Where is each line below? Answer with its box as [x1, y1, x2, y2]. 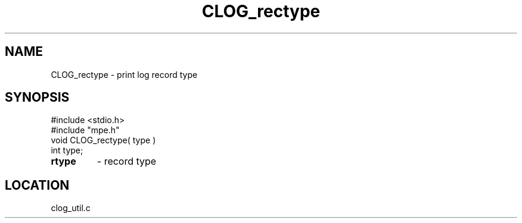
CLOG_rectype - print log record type [51, 69, 198, 80]
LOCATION [5, 177, 70, 193]
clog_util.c [51, 203, 91, 213]
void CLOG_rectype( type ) [51, 135, 156, 146]
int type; [51, 145, 83, 156]
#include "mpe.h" [51, 125, 120, 136]
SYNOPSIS [5, 90, 70, 105]
